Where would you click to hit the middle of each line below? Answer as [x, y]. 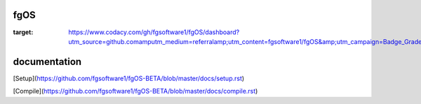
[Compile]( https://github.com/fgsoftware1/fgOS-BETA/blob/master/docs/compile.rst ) [135, 91]
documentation [47, 62]
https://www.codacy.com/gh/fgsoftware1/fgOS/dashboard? [154, 32]
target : [23, 32]
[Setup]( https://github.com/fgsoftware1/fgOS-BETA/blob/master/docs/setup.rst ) [129, 78]
